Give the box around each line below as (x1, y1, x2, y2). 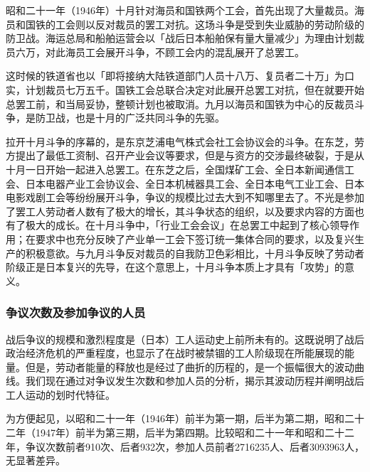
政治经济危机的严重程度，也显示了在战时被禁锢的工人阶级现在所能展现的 (6, 345, 344, 360)
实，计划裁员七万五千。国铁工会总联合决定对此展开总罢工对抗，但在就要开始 (6, 82, 364, 97)
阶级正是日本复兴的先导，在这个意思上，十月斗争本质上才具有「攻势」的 (6, 259, 344, 274)
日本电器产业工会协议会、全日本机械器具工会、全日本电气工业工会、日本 (25, 176, 364, 191)
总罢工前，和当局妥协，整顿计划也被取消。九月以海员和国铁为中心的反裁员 (6, 96, 354, 111)
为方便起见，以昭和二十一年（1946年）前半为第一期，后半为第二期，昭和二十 (6, 411, 364, 426)
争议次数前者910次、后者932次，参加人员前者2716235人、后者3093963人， (25, 439, 364, 454)
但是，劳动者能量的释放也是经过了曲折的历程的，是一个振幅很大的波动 (25, 359, 354, 374)
